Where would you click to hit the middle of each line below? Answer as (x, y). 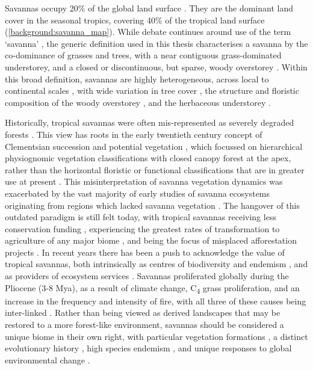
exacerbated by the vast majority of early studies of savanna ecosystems (138, 193)
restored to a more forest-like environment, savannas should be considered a (144, 324)
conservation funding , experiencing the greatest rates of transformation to (142, 228)
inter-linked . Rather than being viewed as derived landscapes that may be (143, 313)
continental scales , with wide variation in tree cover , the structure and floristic (152, 91)
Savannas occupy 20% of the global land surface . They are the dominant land (149, 8)
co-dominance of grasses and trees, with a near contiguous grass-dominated (143, 55)
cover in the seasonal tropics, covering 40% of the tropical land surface (135, 20)
